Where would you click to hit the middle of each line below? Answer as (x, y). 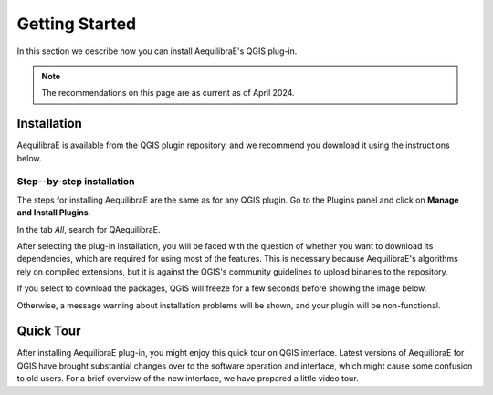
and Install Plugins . (54, 213)
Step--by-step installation (76, 182)
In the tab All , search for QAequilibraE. (89, 229)
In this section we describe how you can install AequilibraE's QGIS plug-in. (157, 51)
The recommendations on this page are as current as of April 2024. (168, 93)
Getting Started (77, 24)
